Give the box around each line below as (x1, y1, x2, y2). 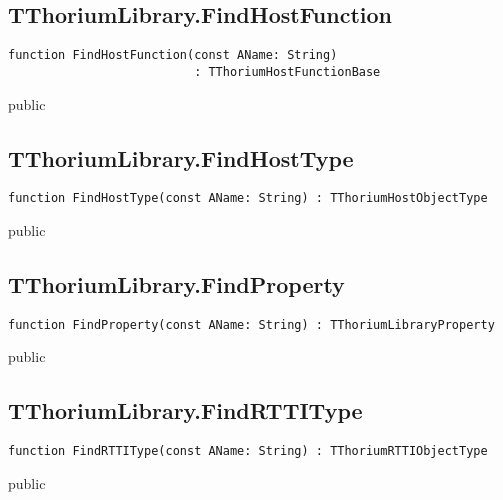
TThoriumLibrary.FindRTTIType (8, 395, 363, 426)
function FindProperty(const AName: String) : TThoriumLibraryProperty (8, 317, 495, 332)
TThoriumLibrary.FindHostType (8, 142, 354, 173)
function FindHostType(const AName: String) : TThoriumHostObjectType (8, 191, 488, 206)
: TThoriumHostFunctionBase (194, 64, 381, 79)
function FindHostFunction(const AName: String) (8, 48, 338, 63)
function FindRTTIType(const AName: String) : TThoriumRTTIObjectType (8, 444, 488, 459)
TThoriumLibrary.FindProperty (8, 268, 345, 299)
